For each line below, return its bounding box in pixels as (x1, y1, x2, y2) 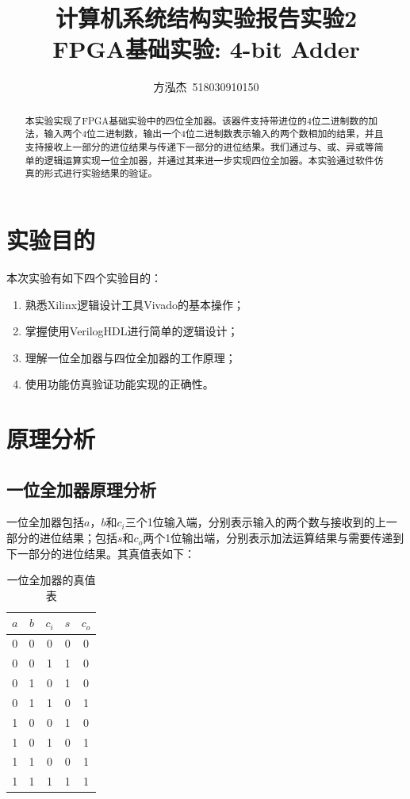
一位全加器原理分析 (6, 476, 156, 501)
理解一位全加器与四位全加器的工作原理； (25, 349, 236, 365)
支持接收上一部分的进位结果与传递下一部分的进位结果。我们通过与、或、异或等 (25, 140, 374, 154)
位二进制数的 (311, 113, 369, 127)
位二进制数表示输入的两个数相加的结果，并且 (185, 127, 384, 140)
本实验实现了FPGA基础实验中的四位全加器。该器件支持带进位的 (25, 113, 307, 127)
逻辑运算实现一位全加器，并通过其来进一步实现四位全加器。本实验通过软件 (44, 153, 374, 166)
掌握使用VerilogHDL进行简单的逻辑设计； (25, 323, 239, 339)
